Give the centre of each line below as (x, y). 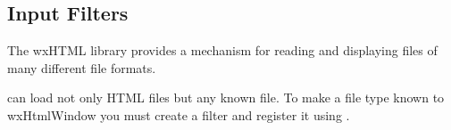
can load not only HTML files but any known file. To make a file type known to (226, 97)
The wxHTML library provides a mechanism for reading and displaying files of (222, 50)
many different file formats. (82, 67)
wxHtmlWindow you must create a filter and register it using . (179, 114)
